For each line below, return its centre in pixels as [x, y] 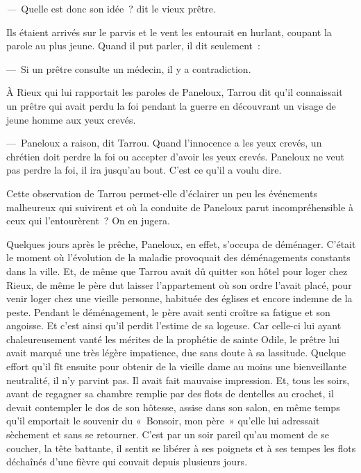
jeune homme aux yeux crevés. [71, 119]
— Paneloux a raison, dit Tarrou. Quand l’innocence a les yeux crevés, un [164, 143]
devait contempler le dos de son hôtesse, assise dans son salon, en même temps [173, 407]
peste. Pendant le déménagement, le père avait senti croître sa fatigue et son [168, 312]
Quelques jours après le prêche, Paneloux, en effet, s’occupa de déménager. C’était [181, 243]
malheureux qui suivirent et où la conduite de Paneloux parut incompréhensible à [180, 207]
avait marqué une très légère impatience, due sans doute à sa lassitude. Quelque [176, 352]
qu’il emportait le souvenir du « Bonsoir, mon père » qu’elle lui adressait [163, 421]
